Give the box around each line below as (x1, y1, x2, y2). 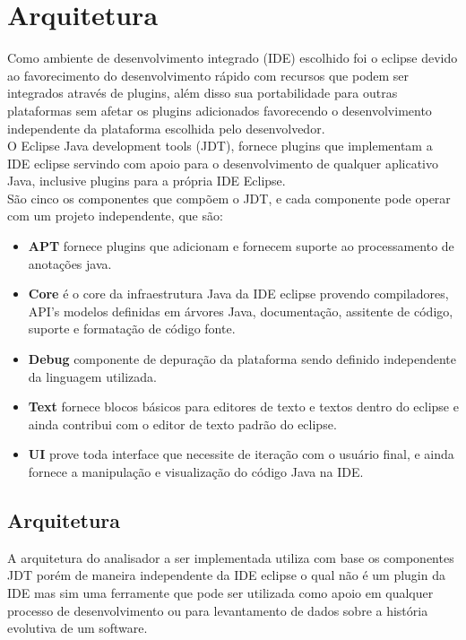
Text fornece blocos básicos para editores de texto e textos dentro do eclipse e (28, 397, 459, 416)
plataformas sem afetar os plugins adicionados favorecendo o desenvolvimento (7, 100, 432, 119)
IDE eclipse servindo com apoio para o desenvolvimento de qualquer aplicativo (7, 153, 439, 172)
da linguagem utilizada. (28, 367, 157, 385)
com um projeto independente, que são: (7, 206, 223, 225)
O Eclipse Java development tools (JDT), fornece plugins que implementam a (7, 136, 433, 155)
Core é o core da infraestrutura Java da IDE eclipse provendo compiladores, (28, 284, 449, 303)
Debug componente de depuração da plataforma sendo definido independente (28, 350, 456, 368)
